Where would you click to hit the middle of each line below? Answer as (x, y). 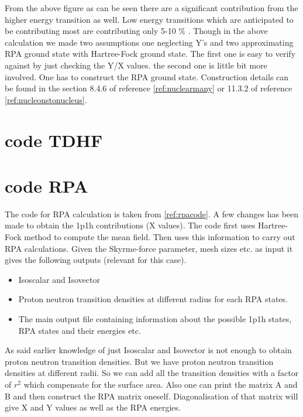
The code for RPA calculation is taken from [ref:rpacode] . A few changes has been (152, 213)
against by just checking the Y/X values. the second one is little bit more (136, 65)
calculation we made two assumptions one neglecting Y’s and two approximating (149, 42)
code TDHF (54, 140)
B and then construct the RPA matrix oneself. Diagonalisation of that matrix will (151, 396)
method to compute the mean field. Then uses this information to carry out (160, 237)
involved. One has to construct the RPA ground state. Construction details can (147, 76)
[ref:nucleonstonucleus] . (46, 99)
